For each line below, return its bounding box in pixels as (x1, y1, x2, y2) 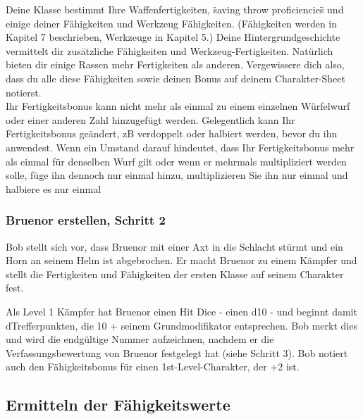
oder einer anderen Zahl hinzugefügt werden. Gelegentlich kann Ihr (6, 112, 295, 127)
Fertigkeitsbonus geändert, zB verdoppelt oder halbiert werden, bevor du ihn (6, 126, 338, 141)
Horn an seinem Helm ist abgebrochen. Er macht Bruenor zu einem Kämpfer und (6, 253, 357, 268)
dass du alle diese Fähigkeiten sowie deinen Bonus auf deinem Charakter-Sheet (6, 70, 345, 85)
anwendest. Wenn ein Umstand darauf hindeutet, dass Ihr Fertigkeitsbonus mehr (6, 139, 355, 154)
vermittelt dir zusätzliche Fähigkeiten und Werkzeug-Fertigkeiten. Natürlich (6, 43, 333, 58)
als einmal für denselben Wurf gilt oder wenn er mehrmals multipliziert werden (6, 154, 347, 168)
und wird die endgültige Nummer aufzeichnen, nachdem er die (6, 332, 274, 346)
